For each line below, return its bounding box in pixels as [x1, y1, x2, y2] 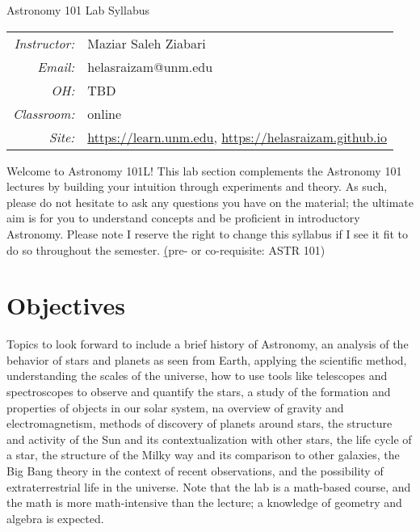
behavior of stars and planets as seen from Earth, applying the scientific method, [6, 351, 407, 368]
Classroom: [13, 103, 75, 123]
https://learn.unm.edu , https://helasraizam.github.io [87, 127, 387, 146]
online [87, 103, 122, 123]
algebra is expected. [6, 509, 104, 526]
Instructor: [14, 33, 75, 53]
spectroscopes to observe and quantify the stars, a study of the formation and [6, 383, 391, 400]
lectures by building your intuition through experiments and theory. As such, [6, 178, 388, 195]
